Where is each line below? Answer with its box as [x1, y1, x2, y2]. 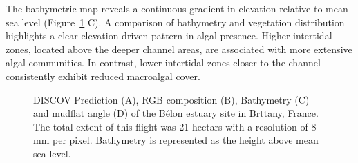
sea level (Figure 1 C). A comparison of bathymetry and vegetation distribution [6, 15, 345, 29]
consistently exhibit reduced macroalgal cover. [6, 68, 200, 83]
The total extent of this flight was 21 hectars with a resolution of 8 [33, 119, 317, 133]
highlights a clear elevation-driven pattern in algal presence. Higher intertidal [6, 28, 332, 43]
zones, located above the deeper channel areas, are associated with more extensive [6, 41, 352, 56]
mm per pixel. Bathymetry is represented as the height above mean [33, 133, 319, 147]
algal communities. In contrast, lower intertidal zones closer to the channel [6, 55, 321, 70]
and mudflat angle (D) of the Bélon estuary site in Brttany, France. [33, 106, 319, 120]
